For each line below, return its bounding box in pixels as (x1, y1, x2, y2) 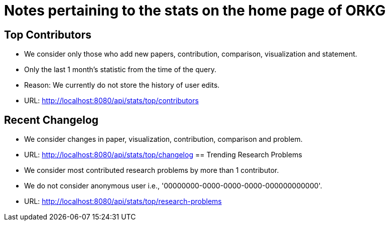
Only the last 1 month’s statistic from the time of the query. (24, 65, 216, 74)
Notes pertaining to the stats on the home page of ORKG (4, 2, 386, 19)
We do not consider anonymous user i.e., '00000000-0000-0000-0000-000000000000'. (24, 181, 322, 190)
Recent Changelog (4, 113, 99, 126)
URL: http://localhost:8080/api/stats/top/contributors (24, 96, 199, 105)
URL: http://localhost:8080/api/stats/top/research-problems (24, 197, 222, 206)
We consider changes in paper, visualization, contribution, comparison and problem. (24, 135, 303, 144)
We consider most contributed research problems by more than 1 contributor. (24, 166, 279, 175)
